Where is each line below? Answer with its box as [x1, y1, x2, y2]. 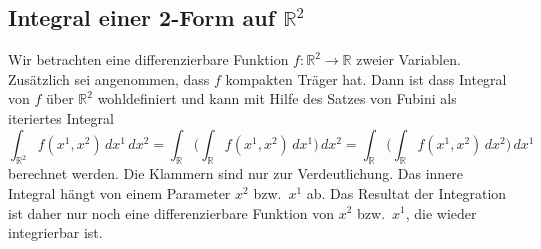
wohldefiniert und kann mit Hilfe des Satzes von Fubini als [97, 88, 457, 109]
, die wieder [405, 202, 477, 223]
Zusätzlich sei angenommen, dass [8, 68, 210, 89]
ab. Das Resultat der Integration [306, 182, 507, 203]
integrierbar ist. [8, 222, 103, 243]
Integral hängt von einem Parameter [8, 182, 231, 203]
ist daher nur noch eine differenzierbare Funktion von [8, 202, 335, 223]
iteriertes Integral [8, 107, 114, 128]
